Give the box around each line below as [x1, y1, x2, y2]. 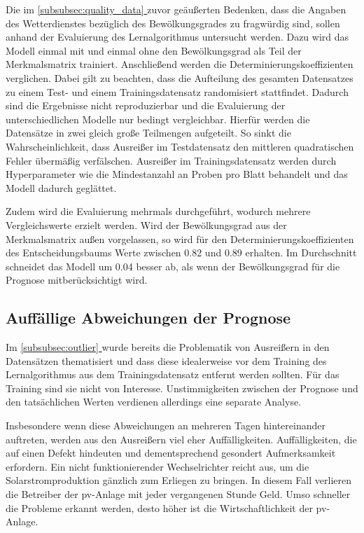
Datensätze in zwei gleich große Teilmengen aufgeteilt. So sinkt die [6, 125, 291, 140]
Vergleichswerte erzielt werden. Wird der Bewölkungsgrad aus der [6, 217, 287, 232]
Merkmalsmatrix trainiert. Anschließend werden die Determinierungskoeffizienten [6, 57, 353, 71]
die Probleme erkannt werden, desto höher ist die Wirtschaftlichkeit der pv [6, 500, 327, 515]
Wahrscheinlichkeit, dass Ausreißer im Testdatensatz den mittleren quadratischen [6, 139, 354, 153]
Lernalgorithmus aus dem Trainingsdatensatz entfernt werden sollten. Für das [6, 367, 339, 382]
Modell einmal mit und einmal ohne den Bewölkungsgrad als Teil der [6, 43, 302, 57]
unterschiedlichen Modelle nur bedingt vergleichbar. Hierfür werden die [6, 111, 310, 126]
